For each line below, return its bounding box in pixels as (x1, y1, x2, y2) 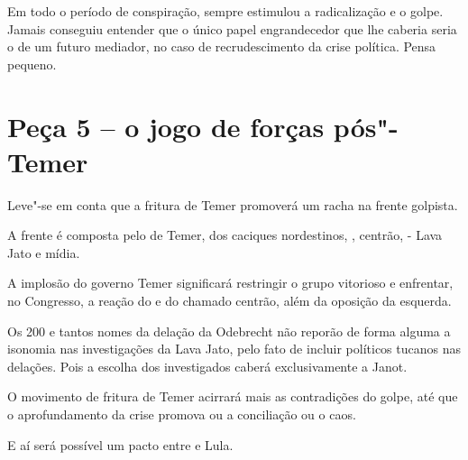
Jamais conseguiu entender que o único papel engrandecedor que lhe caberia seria (7, 19, 457, 38)
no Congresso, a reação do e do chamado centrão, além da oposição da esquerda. (7, 291, 452, 310)
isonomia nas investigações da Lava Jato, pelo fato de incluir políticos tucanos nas (7, 339, 462, 358)
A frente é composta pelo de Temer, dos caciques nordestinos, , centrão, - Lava (7, 225, 443, 244)
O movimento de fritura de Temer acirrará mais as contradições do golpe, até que (7, 387, 458, 406)
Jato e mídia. (7, 243, 80, 262)
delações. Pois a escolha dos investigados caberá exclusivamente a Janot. (7, 356, 408, 375)
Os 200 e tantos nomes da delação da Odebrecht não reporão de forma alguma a (7, 321, 451, 340)
